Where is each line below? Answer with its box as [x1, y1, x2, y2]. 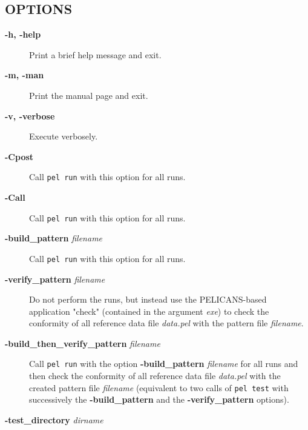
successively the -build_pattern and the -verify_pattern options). [29, 393, 289, 406]
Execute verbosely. [29, 130, 98, 143]
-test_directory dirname [5, 413, 103, 426]
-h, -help [5, 28, 41, 41]
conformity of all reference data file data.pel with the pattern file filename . [29, 317, 304, 329]
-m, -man [5, 69, 44, 81]
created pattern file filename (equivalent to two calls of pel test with [29, 381, 289, 394]
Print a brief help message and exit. [29, 48, 162, 61]
